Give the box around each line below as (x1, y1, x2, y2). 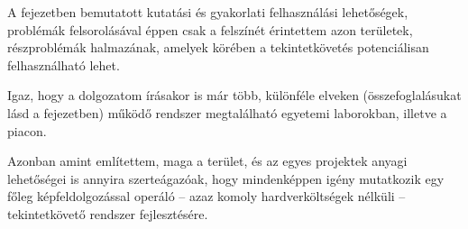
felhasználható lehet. (7, 55, 120, 74)
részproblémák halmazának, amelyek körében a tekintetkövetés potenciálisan (7, 38, 429, 57)
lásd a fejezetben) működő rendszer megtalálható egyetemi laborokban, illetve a (7, 103, 447, 122)
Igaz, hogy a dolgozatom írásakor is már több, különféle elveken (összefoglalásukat (7, 86, 462, 105)
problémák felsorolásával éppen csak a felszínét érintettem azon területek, (7, 20, 413, 39)
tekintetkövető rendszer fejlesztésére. (7, 204, 208, 223)
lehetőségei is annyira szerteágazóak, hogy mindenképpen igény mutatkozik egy (7, 169, 445, 188)
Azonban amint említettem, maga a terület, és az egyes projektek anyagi (7, 151, 408, 170)
